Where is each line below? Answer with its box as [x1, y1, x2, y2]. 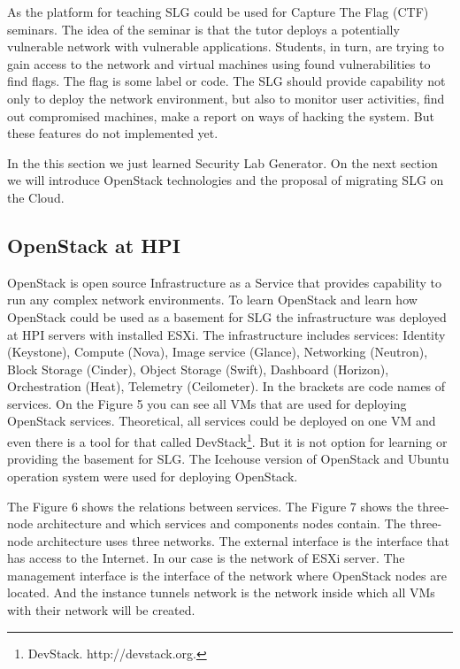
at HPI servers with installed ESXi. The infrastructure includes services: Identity [7, 325, 446, 343]
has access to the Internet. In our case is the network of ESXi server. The [7, 549, 405, 567]
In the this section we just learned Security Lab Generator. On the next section [7, 153, 438, 172]
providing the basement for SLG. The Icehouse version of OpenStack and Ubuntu [7, 450, 449, 468]
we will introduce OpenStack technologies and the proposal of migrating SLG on [7, 171, 444, 189]
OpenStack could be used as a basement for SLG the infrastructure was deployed [7, 307, 447, 326]
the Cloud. [7, 188, 65, 206]
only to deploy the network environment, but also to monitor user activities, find [7, 88, 445, 107]
